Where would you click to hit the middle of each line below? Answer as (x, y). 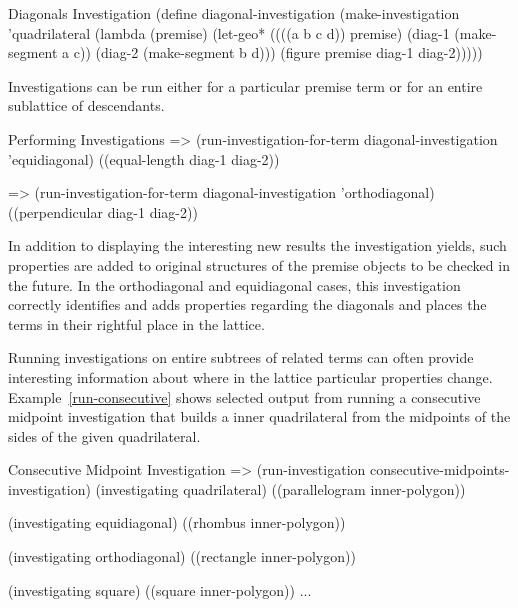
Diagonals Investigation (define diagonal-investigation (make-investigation (234, 13)
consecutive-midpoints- (439, 469)
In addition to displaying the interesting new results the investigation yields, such (257, 245)
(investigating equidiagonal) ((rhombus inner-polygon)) (177, 522)
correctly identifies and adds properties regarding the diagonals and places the (247, 304)
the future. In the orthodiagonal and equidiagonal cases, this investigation (234, 284)
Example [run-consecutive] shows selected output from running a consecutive (244, 396)
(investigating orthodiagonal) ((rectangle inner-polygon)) (182, 556)
